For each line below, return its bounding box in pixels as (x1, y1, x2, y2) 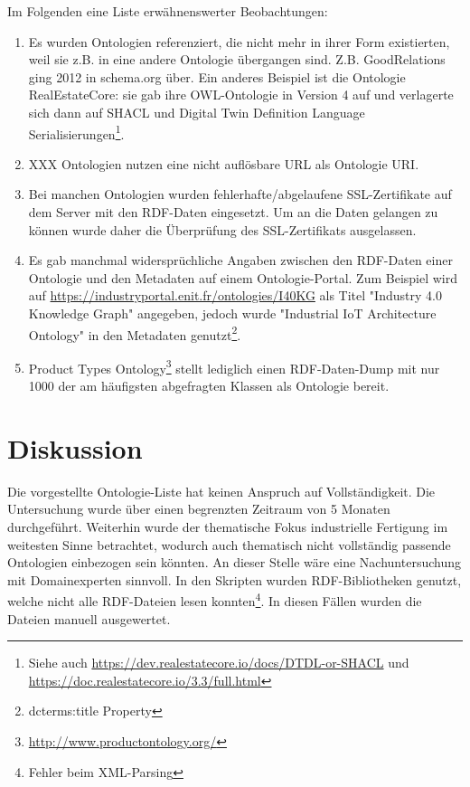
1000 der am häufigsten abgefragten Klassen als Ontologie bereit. (28, 376, 390, 395)
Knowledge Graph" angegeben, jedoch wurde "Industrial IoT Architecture (28, 303, 437, 322)
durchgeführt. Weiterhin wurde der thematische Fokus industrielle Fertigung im (7, 517, 448, 536)
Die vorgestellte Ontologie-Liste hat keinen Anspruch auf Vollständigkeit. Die (7, 481, 436, 500)
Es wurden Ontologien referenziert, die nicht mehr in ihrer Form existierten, (28, 32, 450, 51)
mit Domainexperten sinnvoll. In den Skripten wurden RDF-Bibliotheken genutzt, (7, 570, 462, 589)
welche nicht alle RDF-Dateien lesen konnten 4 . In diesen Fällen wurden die (7, 589, 422, 610)
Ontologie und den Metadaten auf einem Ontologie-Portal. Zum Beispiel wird (28, 268, 458, 287)
